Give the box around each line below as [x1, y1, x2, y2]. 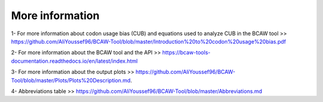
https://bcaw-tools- [162, 49, 211, 56]
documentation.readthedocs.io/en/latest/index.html [11, 57, 138, 64]
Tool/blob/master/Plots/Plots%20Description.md [11, 76, 131, 84]
